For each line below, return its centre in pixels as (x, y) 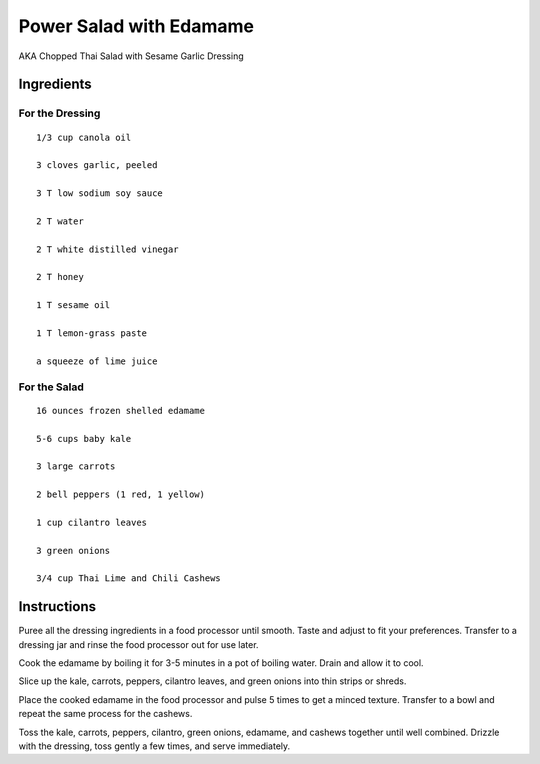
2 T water (60, 221)
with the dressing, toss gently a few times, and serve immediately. (154, 746)
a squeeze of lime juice (97, 361)
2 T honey (60, 277)
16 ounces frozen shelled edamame (120, 410)
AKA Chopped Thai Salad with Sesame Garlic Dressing (131, 56)
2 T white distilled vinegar (107, 249)
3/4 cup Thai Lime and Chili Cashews (129, 578)
